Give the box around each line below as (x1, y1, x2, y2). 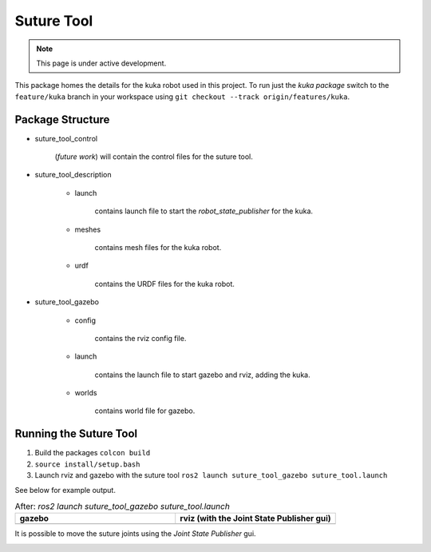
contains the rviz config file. (94, 333, 187, 343)
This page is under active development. (36, 58, 167, 68)
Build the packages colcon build (34, 448, 151, 458)
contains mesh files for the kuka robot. (94, 242, 222, 252)
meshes (74, 224, 101, 234)
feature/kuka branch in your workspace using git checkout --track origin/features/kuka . (14, 92, 350, 101)
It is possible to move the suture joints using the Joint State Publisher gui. (14, 529, 256, 538)
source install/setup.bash (34, 459, 140, 469)
